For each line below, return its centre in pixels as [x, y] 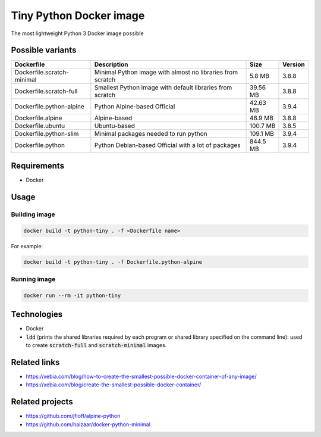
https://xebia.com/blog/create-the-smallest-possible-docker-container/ [114, 385]
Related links [35, 362]
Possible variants [44, 50]
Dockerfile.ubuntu [40, 126]
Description [111, 64]
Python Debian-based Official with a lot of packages [167, 145]
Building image [33, 214]
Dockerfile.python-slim [47, 134]
